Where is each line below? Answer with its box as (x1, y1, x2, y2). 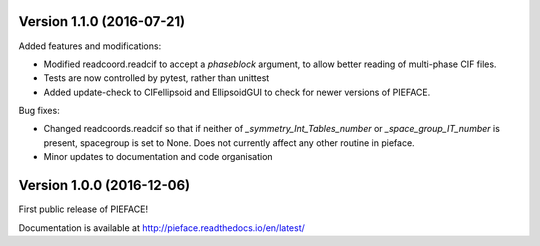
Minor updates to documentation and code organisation (43, 151, 274, 163)
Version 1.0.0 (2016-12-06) (18, 177, 191, 194)
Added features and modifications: (18, 40, 162, 52)
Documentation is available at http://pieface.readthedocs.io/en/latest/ (18, 221, 305, 234)
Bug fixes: (18, 105, 60, 117)
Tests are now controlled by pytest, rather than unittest (43, 72, 270, 84)
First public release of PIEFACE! (18, 203, 149, 215)
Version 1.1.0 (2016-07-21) (18, 13, 185, 30)
